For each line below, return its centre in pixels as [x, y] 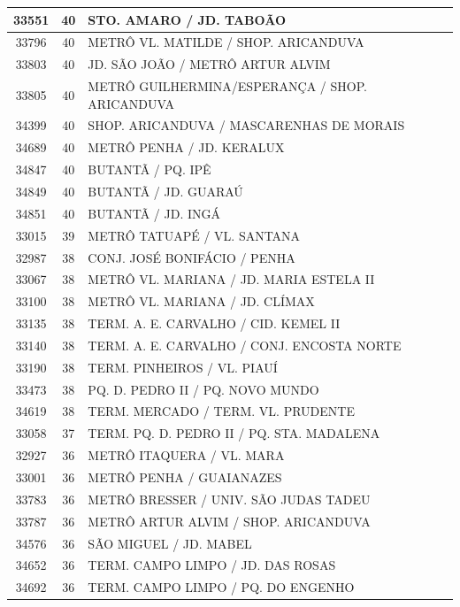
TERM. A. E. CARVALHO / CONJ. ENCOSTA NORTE [245, 345]
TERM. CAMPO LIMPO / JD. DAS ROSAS [212, 565]
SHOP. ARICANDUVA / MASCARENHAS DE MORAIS [246, 125]
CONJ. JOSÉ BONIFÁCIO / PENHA [192, 257]
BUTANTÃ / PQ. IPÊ [149, 169]
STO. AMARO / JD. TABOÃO [187, 19]
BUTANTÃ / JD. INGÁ [154, 213]
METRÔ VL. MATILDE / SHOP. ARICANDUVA [226, 42]
